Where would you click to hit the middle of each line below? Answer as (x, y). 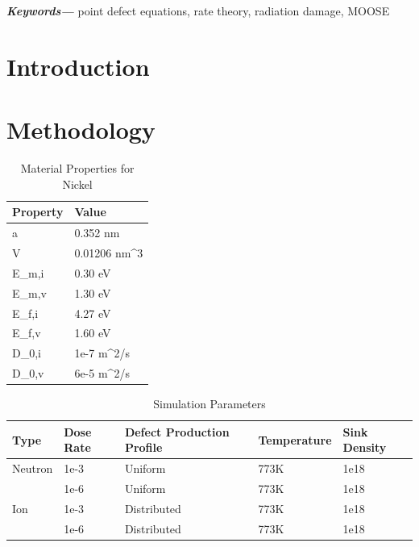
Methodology (81, 129)
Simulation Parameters (209, 404)
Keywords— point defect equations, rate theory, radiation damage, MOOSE (198, 10)
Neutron (33, 468)
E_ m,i (28, 272)
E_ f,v (27, 333)
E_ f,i (25, 313)
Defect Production (177, 431)
